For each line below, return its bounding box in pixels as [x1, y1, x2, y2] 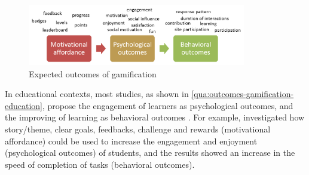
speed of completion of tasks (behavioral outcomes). [5, 158, 195, 170]
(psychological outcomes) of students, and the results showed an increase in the [5, 146, 295, 159]
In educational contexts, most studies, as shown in [5, 87, 189, 100]
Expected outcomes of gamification [29, 67, 157, 80]
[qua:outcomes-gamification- [191, 87, 294, 100]
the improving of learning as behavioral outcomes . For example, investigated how [5, 111, 305, 123]
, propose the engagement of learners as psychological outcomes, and [42, 99, 293, 111]
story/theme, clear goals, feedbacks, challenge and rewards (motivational [5, 123, 271, 135]
